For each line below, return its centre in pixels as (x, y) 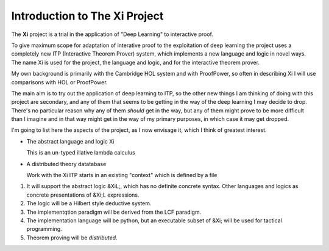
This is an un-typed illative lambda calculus (81, 153)
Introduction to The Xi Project (87, 16)
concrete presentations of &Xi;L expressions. (83, 195)
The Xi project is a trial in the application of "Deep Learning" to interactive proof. (112, 34)
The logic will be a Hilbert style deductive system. (89, 203)
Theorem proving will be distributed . (72, 238)
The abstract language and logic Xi (70, 141)
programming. (44, 229)
